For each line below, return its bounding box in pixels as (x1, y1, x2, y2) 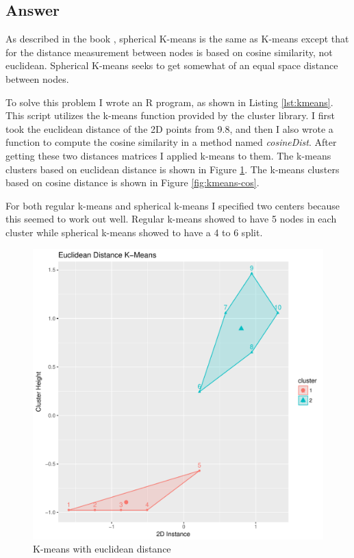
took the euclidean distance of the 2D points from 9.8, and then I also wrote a (5, 121, 333, 136)
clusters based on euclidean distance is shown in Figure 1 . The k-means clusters (5, 162, 340, 176)
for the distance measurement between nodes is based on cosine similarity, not (5, 45, 333, 59)
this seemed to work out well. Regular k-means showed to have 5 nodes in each (5, 212, 337, 226)
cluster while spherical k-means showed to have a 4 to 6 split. (5, 225, 263, 239)
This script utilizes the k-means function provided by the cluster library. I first (5, 108, 335, 123)
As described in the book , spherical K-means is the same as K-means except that (5, 31, 349, 46)
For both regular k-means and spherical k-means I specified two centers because (5, 198, 340, 212)
